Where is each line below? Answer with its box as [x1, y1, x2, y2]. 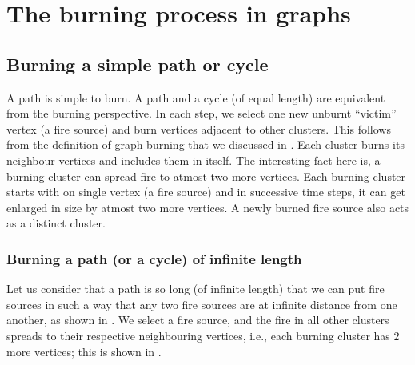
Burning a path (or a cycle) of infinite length [6, 248, 302, 268]
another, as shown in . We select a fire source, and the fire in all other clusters [6, 311, 389, 328]
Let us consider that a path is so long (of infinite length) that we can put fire [6, 280, 385, 297]
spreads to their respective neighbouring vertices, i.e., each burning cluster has [6, 327, 390, 343]
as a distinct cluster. [6, 215, 106, 231]
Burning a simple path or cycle [6, 51, 269, 76]
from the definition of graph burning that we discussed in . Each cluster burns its [6, 136, 405, 153]
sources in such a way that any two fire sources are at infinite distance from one [6, 295, 397, 312]
